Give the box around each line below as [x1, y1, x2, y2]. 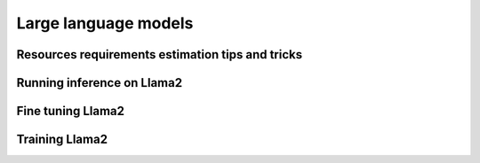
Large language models [16, 13, 194, 33]
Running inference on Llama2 [16, 75, 182, 90]
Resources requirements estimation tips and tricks [16, 47, 302, 62]
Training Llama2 [16, 132, 108, 147]
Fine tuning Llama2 [16, 104, 124, 119]
